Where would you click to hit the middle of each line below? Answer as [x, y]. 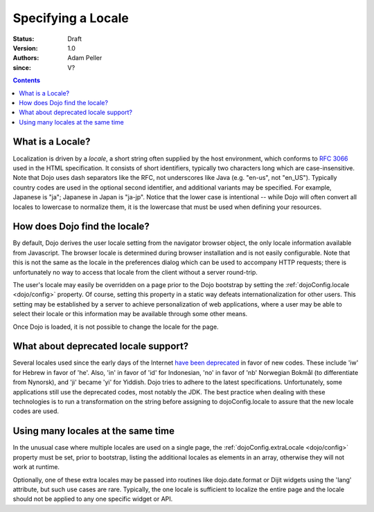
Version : [25, 48]
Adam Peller [85, 58]
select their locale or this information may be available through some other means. [130, 314]
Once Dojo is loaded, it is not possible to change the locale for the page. [116, 327]
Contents [27, 80]
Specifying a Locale [71, 18]
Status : [24, 39]
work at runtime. [36, 467]
